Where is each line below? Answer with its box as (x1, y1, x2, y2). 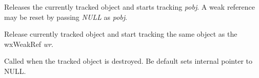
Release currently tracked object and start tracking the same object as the (4, 29, 237, 39)
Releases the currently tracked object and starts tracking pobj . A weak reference (4, 2, 255, 12)
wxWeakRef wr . (4, 38, 53, 49)
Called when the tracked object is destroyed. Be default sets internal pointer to (4, 56, 253, 66)
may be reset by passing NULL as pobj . (4, 11, 127, 22)
